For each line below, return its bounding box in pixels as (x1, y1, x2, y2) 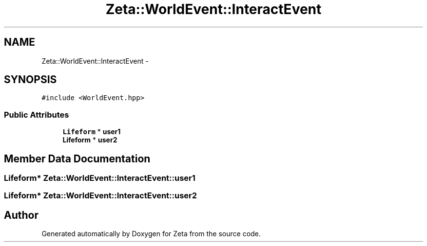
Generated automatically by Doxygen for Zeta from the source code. (41, 229, 261, 238)
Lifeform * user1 (62, 127, 121, 136)
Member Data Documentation (4, 152, 151, 165)
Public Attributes (4, 109, 69, 120)
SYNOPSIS (4, 73, 57, 86)
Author (4, 209, 39, 221)
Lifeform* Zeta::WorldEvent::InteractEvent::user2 (4, 191, 197, 201)
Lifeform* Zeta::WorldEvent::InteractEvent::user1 (4, 173, 195, 183)
